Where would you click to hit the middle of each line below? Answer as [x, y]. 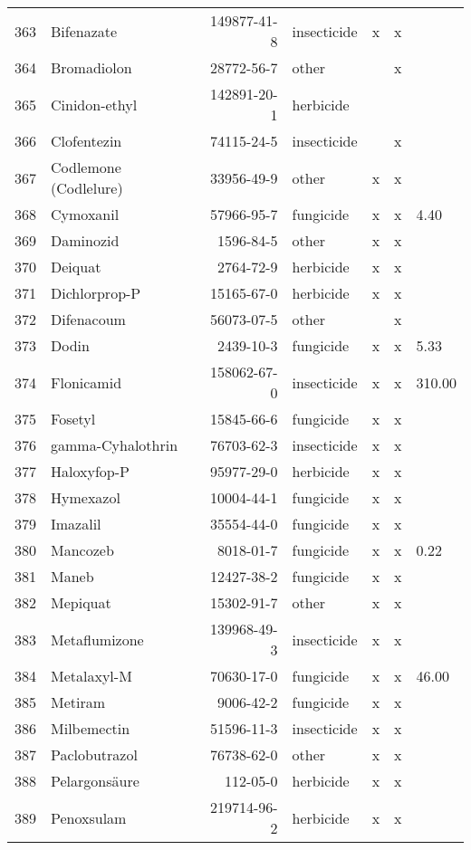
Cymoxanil [85, 214]
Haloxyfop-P [90, 471]
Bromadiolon [91, 67]
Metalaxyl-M [91, 676]
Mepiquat [81, 602]
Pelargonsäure [95, 781]
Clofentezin [87, 141]
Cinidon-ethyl [94, 104]
